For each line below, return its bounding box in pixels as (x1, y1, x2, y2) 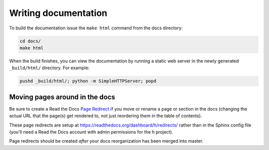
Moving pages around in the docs (9, 93, 116, 101)
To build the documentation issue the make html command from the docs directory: (9, 25, 183, 31)
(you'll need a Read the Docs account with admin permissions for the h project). (9, 129, 173, 135)
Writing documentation (9, 7, 108, 18)
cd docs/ (19, 38, 41, 44)
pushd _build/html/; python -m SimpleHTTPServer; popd (19, 78, 156, 84)
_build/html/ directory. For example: (9, 65, 90, 71)
